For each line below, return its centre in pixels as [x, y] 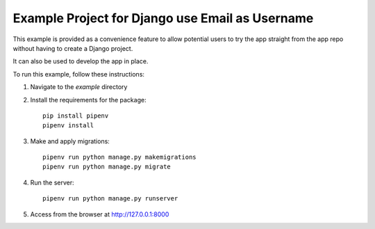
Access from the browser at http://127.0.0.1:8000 [100, 214]
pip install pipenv [76, 116]
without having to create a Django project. [73, 48]
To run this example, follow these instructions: [79, 74]
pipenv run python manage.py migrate [107, 167]
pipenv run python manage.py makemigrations [120, 157]
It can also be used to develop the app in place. [81, 61]
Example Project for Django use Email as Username [163, 18]
